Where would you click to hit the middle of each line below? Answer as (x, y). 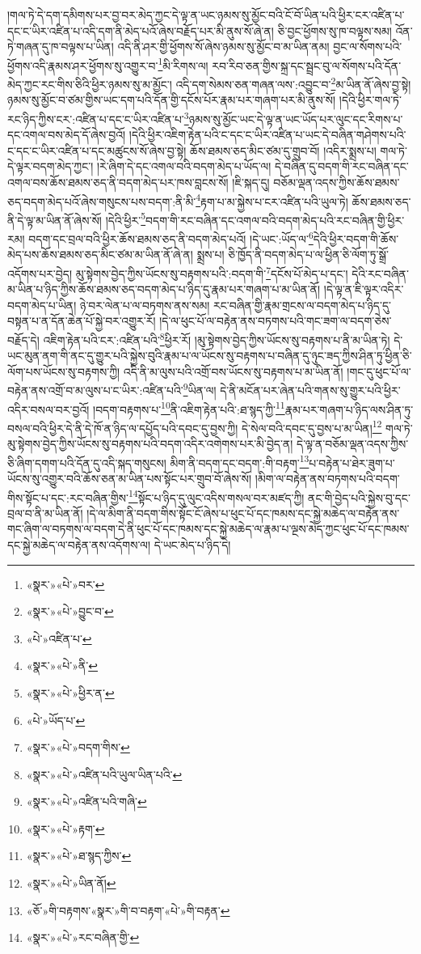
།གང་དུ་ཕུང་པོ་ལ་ (379, 371)
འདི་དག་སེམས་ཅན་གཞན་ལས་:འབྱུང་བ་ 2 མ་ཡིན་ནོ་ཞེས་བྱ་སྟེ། (293, 83)
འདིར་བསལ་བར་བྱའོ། (48, 409)
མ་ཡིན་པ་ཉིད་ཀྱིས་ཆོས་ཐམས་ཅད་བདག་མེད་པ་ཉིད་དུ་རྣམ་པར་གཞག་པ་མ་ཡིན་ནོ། (164, 289)
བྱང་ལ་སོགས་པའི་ (368, 47)
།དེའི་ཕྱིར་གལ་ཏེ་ (370, 100)
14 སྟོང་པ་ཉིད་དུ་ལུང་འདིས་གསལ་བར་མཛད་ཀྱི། (216, 496)
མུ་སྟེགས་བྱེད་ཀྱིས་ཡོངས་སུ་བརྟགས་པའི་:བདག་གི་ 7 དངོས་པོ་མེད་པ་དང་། (212, 272)
